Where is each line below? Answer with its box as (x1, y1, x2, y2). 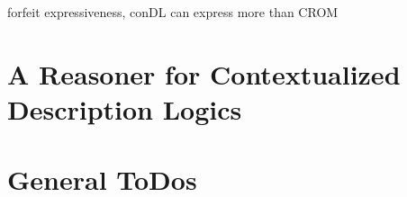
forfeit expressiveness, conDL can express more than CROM (7, 3, 339, 21)
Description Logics (7, 90, 242, 127)
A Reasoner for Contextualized (7, 55, 401, 92)
